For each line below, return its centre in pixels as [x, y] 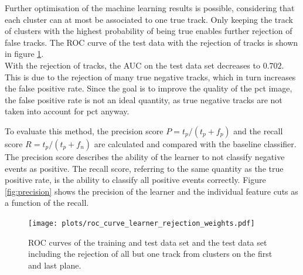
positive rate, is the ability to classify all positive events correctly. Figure [135, 180]
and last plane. [55, 265]
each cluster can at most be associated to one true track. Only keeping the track [149, 19]
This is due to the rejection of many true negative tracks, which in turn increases [150, 77]
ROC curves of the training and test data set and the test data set [148, 242]
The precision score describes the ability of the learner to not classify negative [145, 156]
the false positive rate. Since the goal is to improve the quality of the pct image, [149, 88]
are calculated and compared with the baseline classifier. [195, 143]
